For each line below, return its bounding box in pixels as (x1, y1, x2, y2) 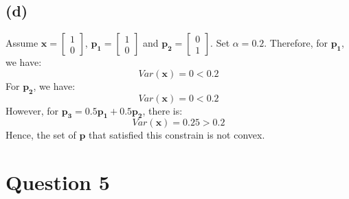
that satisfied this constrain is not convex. (89, 128, 265, 142)
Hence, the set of (5, 128, 76, 142)
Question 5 (5, 168, 110, 196)
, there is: (142, 103, 183, 117)
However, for (5, 103, 59, 117)
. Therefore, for (264, 36, 328, 50)
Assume (5, 36, 38, 50)
